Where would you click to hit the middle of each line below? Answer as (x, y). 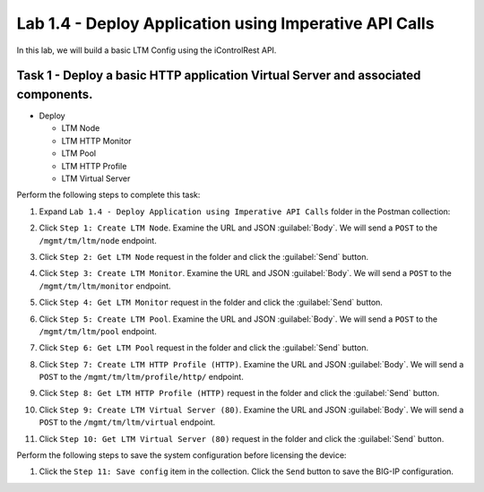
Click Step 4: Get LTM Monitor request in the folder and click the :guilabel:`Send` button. (211, 302)
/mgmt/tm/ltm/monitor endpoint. (105, 286)
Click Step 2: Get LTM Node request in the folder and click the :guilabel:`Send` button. (204, 256)
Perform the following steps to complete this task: (108, 195)
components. (55, 94)
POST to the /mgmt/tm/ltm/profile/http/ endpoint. (141, 377)
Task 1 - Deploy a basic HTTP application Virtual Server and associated (219, 76)
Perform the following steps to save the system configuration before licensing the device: (181, 455)
